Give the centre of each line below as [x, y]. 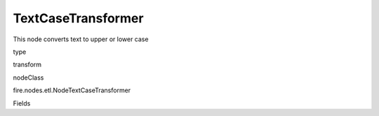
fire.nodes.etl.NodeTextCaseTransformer [72, 90]
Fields [22, 103]
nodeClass [28, 78]
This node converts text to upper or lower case [81, 39]
